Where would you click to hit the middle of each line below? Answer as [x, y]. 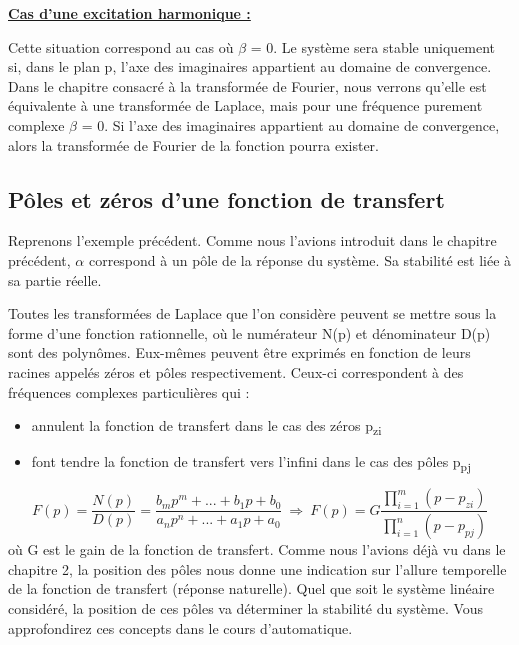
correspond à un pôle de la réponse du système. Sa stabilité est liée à [300, 259]
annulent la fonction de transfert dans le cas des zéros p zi [206, 426]
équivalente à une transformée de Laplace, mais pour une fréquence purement [245, 105]
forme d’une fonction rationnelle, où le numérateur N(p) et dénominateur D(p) [249, 332]
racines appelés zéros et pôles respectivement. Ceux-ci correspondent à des [236, 371]
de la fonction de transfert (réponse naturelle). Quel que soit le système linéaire [251, 588]
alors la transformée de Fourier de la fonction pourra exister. [193, 144]
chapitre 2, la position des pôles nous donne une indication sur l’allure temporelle [257, 568]
